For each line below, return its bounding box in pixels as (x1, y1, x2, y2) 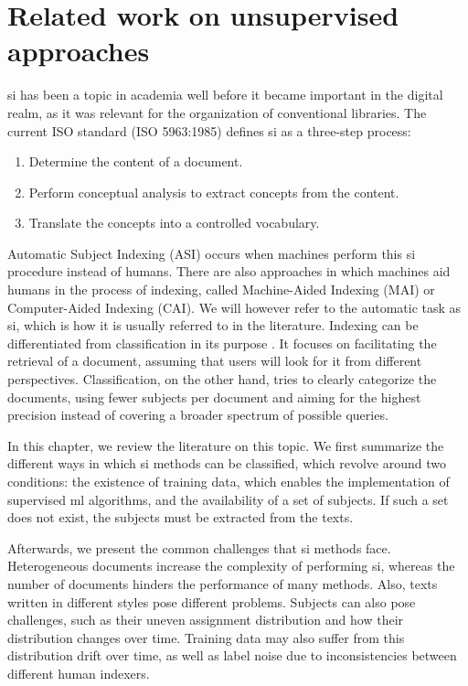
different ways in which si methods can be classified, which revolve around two (7, 454, 446, 473)
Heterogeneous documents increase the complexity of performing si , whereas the (7, 556, 455, 575)
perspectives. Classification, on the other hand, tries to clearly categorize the (7, 370, 437, 389)
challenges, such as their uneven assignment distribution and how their (7, 610, 404, 629)
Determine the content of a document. (28, 152, 243, 171)
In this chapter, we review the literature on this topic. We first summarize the (7, 435, 444, 455)
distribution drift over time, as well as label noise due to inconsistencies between (7, 646, 457, 665)
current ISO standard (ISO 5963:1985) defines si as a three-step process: (7, 121, 411, 140)
